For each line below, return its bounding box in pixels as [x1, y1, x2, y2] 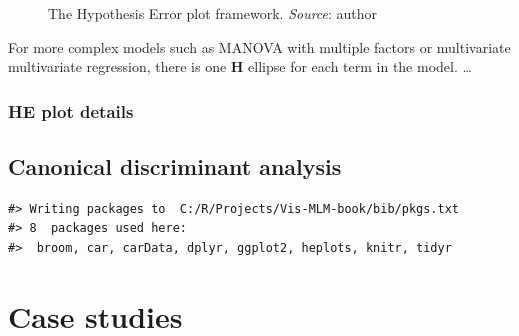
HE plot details [8, 98, 134, 123]
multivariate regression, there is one [8, 56, 227, 77]
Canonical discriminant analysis [8, 151, 342, 182]
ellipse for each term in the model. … [248, 56, 472, 77]
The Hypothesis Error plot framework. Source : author [48, 3, 378, 23]
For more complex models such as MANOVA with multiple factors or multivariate [8, 36, 511, 57]
